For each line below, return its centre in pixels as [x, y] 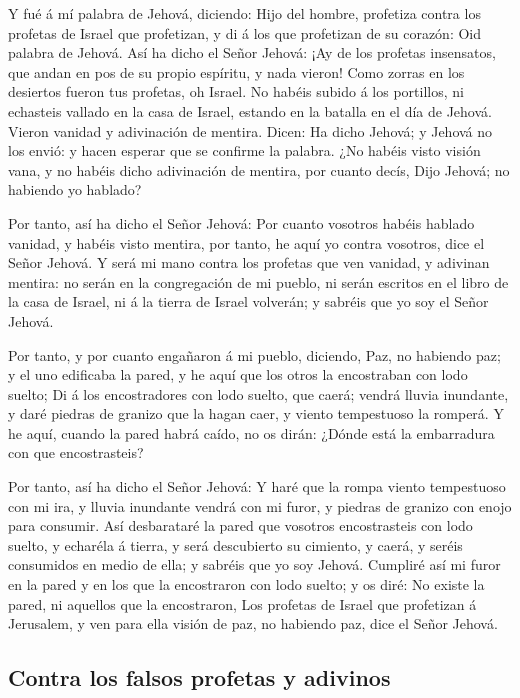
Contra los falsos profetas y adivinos [199, 677]
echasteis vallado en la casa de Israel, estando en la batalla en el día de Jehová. [250, 110]
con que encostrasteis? [76, 452]
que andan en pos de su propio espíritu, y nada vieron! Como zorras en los [236, 71]
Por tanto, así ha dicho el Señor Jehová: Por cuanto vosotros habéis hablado [241, 222]
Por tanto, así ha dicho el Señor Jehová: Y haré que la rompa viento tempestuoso [257, 486]
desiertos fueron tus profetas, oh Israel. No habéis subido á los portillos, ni [236, 91]
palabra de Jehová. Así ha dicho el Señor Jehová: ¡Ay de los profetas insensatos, [252, 52]
